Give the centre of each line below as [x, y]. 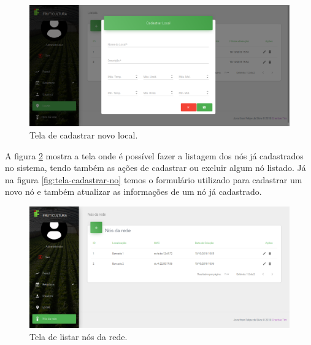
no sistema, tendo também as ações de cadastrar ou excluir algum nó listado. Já [155, 168]
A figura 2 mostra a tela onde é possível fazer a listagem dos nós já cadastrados [154, 155]
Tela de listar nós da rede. [79, 336]
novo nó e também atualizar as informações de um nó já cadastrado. [133, 191]
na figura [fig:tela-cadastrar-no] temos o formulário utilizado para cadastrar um [154, 179]
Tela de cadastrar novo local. [84, 135]
